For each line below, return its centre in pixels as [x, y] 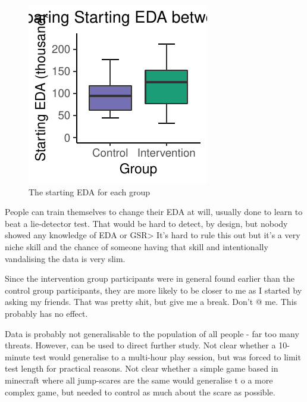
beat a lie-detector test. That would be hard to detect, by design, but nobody [146, 223]
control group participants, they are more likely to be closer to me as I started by [153, 290]
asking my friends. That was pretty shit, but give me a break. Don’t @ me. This [151, 302]
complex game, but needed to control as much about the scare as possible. [140, 392]
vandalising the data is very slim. [65, 258]
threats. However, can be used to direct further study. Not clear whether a [140, 345]
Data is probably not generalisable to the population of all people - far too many [152, 333]
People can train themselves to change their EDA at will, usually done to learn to [154, 212]
